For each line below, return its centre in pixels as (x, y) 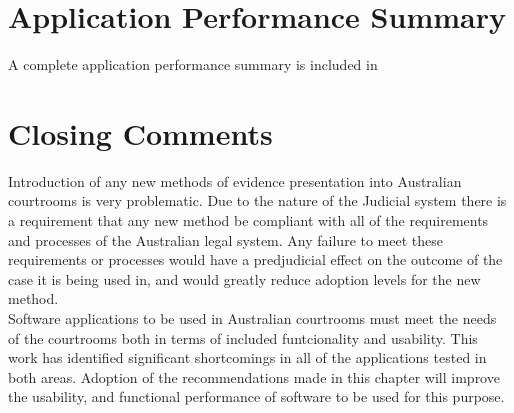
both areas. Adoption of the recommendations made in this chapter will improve (254, 376)
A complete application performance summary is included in (193, 64)
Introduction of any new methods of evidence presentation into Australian (235, 180)
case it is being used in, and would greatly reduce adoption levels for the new (244, 278)
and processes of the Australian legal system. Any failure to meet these (225, 239)
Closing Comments (140, 132)
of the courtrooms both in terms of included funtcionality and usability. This (243, 337)
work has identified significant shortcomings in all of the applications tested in (247, 357)
